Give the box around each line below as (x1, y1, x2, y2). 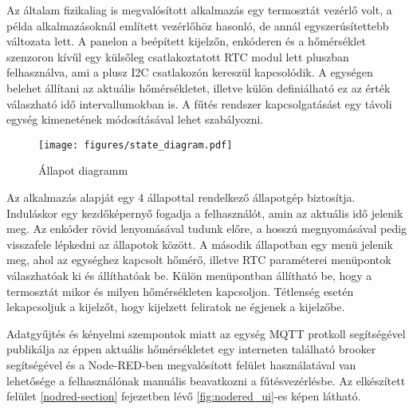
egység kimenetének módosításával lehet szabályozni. (6, 111, 264, 128)
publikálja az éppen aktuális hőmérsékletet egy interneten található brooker (6, 341, 376, 357)
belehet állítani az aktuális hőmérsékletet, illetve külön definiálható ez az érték (6, 79, 391, 96)
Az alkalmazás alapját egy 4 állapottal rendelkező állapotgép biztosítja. (6, 189, 356, 205)
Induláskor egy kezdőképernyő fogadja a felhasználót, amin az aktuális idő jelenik (6, 204, 403, 221)
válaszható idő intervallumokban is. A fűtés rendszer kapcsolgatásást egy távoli (6, 95, 392, 112)
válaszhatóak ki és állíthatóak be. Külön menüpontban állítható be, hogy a (6, 266, 372, 283)
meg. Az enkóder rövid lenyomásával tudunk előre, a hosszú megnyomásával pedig (6, 220, 407, 237)
